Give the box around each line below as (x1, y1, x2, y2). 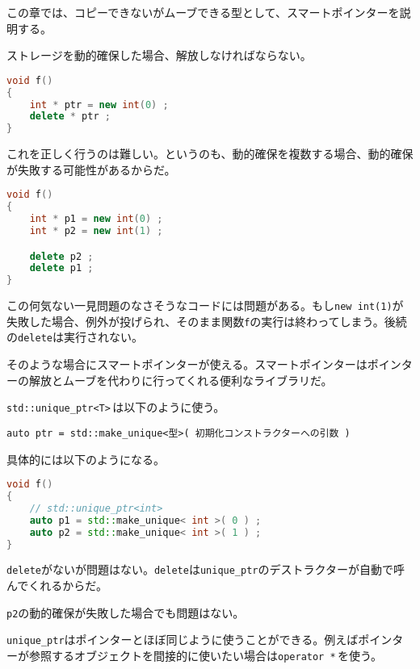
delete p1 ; (29, 262, 94, 274)
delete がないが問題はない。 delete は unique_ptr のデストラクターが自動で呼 (6, 561, 405, 578)
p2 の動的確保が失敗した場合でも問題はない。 (6, 604, 245, 621)
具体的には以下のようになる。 (6, 450, 165, 467)
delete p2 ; (29, 250, 94, 262)
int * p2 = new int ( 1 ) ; (29, 224, 163, 236)
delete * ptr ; (29, 111, 111, 123)
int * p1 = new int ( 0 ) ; (29, 213, 163, 225)
